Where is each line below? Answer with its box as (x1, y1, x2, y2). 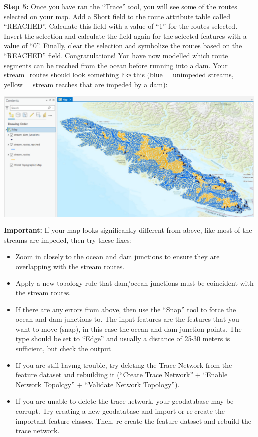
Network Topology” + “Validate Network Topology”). (15, 379, 180, 389)
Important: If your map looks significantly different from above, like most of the (4, 225, 252, 235)
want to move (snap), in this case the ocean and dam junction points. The (15, 323, 242, 334)
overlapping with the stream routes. (15, 261, 125, 271)
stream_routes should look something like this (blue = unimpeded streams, (4, 70, 234, 80)
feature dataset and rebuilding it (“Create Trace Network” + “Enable (15, 369, 228, 380)
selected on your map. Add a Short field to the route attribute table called (4, 11, 231, 21)
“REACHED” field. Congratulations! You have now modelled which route (4, 50, 228, 60)
